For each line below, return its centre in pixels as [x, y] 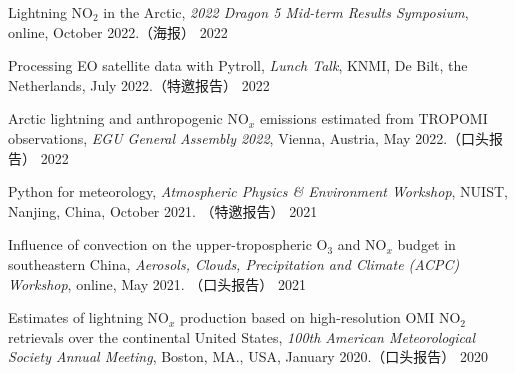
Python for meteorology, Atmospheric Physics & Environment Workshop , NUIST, [258, 191]
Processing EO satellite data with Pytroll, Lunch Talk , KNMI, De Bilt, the [238, 65]
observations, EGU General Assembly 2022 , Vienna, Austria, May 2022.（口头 [249, 137]
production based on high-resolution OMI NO [320, 317]
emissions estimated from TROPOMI [373, 118]
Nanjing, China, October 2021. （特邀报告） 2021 [163, 210]
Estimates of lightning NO [88, 317]
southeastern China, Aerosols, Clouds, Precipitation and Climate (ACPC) [234, 263]
